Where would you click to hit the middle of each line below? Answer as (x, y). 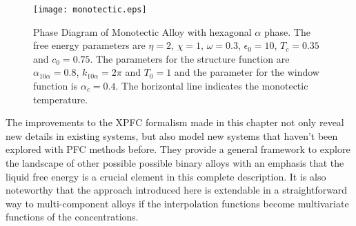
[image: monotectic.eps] (90, 10)
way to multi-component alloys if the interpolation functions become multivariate (177, 203)
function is (56, 86)
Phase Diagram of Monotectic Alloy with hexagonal (142, 31)
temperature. (61, 99)
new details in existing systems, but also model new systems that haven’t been (172, 135)
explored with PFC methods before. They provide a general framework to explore (178, 149)
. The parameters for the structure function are (190, 58)
